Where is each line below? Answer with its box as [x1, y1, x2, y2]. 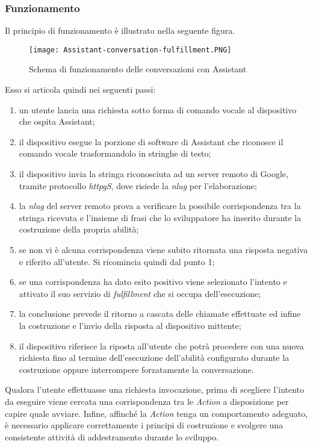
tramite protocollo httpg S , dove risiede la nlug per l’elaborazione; [19, 179, 257, 192]
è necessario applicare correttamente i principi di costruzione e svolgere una [5, 419, 284, 431]
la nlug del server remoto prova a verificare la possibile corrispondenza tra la [19, 199, 301, 212]
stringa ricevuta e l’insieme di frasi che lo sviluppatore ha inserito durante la [19, 211, 302, 223]
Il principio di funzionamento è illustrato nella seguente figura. [5, 24, 235, 37]
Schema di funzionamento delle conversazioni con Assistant [29, 63, 247, 75]
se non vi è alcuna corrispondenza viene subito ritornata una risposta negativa [19, 243, 308, 255]
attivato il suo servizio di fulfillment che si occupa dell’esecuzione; [19, 287, 261, 299]
